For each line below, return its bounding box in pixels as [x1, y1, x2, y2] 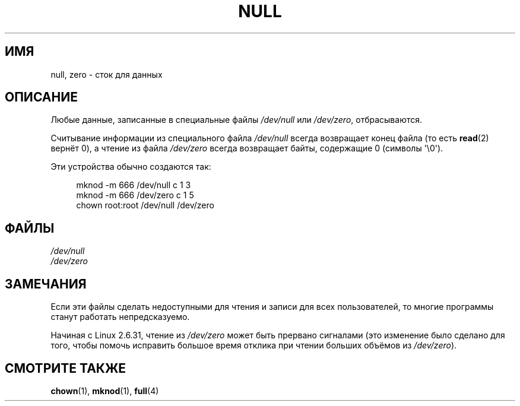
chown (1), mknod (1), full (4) [50, 385, 159, 396]
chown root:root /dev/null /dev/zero [76, 200, 214, 211]
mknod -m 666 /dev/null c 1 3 [76, 180, 191, 191]
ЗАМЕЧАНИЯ [5, 276, 87, 291]
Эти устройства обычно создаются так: [50, 161, 211, 172]
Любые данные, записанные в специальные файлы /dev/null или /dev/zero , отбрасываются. [50, 115, 423, 125]
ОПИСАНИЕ [5, 90, 78, 105]
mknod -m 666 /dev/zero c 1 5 [76, 190, 194, 201]
